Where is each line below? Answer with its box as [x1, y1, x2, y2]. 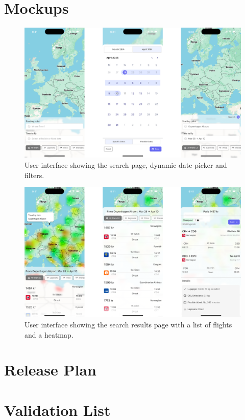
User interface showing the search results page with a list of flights [24, 319, 232, 329]
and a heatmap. [24, 329, 73, 340]
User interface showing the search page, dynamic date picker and [24, 159, 227, 170]
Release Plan [4, 359, 96, 380]
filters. [24, 169, 44, 180]
